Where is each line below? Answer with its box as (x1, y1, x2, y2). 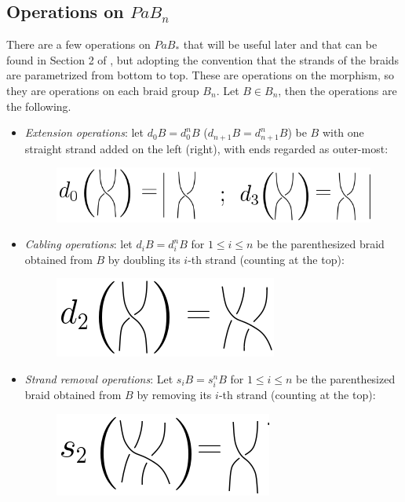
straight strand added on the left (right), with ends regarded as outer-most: (24, 140, 389, 156)
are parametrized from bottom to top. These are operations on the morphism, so (6, 67, 395, 83)
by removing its (137, 387, 212, 403)
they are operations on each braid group (6, 82, 199, 98)
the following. (6, 97, 71, 114)
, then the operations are (278, 82, 397, 98)
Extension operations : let (24, 124, 144, 141)
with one (322, 124, 364, 141)
